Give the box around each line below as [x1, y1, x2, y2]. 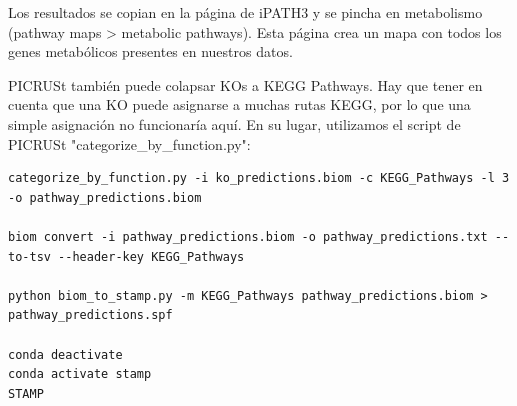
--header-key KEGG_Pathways [58, 249, 245, 264]
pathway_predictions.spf [8, 308, 173, 323]
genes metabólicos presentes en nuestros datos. [8, 41, 293, 62]
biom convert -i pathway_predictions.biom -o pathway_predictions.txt [8, 229, 488, 244]
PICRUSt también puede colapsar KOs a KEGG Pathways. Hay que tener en [8, 74, 483, 95]
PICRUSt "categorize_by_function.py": [8, 133, 251, 154]
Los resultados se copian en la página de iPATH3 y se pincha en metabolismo [8, 2, 483, 22]
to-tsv [8, 249, 51, 264]
